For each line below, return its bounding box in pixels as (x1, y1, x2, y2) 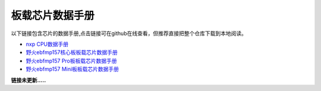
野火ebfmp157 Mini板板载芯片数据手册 (26, 65, 119, 73)
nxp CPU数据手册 (26, 40, 69, 48)
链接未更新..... (11, 76, 46, 83)
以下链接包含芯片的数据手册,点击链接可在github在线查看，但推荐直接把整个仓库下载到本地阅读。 (11, 30, 247, 37)
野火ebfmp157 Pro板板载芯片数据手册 (26, 57, 117, 64)
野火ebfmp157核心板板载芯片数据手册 (26, 49, 118, 56)
